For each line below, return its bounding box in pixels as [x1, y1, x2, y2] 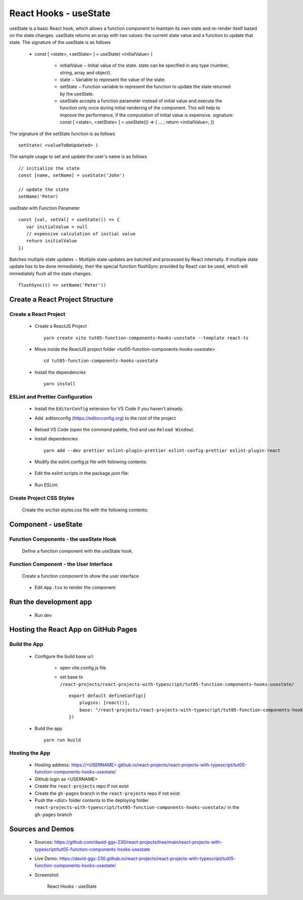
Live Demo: [34, 855, 58, 862]
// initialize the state [18, 165, 80, 171]
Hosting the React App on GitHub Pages [9, 625, 137, 634]
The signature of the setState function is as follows [9, 131, 116, 137]
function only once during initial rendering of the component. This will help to [60, 105, 221, 111]
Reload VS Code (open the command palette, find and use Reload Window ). [34, 426, 194, 432]
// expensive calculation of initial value [26, 231, 136, 236]
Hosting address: [34, 762, 70, 768]
